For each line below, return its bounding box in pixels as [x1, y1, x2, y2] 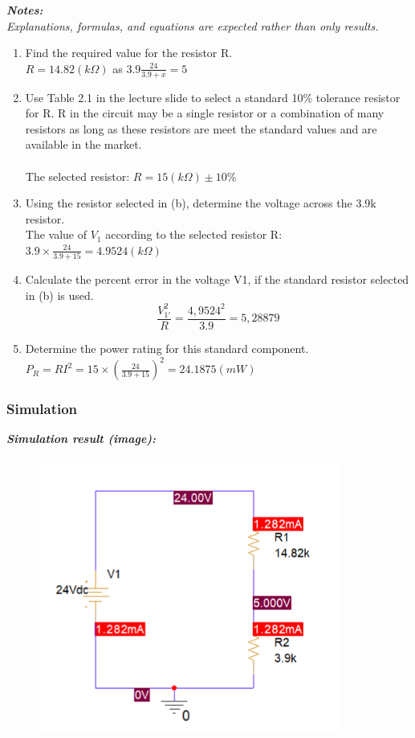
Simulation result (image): [6, 430, 157, 447]
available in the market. [25, 136, 142, 153]
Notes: [6, 2, 43, 18]
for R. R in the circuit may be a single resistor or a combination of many [25, 105, 384, 121]
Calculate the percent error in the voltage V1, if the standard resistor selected [25, 271, 409, 288]
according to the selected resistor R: [105, 226, 283, 243]
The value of [25, 226, 87, 243]
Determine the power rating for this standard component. [25, 340, 309, 357]
